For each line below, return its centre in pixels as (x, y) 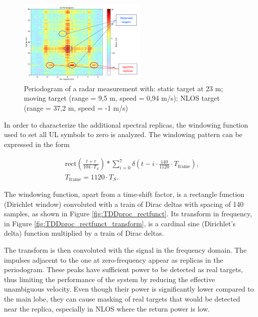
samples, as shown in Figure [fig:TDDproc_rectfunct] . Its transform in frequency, (128, 214)
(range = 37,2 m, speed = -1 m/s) (76, 108)
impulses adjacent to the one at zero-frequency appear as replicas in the (114, 259)
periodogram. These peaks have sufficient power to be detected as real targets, (124, 269)
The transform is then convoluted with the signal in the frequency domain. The (125, 249)
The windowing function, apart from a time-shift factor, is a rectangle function (124, 194)
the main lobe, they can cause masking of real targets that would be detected (122, 298)
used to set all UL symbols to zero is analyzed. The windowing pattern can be (123, 134)
